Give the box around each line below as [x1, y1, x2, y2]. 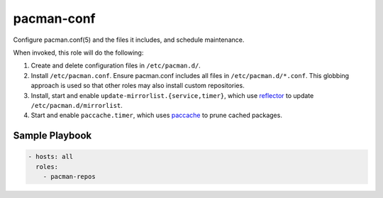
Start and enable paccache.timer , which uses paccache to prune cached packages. [30, 111, 283, 120]
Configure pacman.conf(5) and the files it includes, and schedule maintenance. [13, 35, 245, 44]
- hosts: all [28, 153, 74, 161]
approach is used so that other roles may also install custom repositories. [30, 82, 245, 90]
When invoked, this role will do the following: [13, 48, 144, 57]
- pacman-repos [43, 172, 96, 181]
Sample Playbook [13, 130, 92, 142]
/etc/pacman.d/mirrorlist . [30, 101, 123, 109]
